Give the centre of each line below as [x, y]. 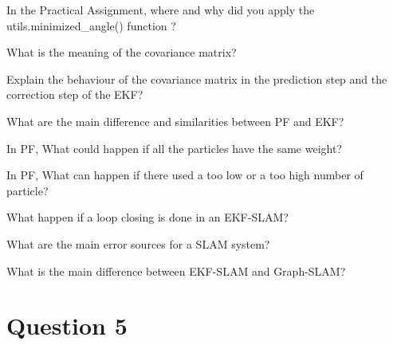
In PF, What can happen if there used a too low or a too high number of [185, 175]
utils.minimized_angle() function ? [91, 25]
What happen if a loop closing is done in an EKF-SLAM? [147, 217]
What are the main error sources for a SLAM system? [138, 243]
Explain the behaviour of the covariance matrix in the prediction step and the [197, 78]
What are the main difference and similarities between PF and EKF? [175, 121]
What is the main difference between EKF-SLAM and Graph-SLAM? [176, 271]
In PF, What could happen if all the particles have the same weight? [174, 148]
